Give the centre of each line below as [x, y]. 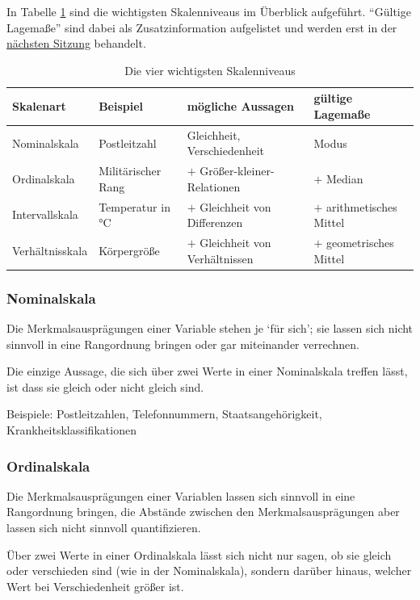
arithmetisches [361, 206]
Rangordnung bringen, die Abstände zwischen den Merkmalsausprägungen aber [203, 512]
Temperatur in [134, 206]
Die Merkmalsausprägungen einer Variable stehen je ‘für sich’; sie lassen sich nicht [210, 328]
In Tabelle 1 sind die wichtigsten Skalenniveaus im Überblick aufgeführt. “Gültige [209, 11]
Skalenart [39, 106]
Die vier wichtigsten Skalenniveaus [210, 70]
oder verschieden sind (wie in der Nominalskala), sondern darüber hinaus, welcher [209, 571]
